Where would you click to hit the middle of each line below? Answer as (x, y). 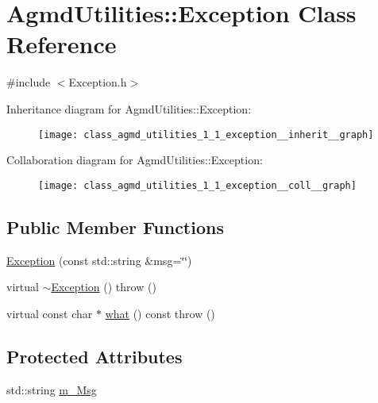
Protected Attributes (94, 356)
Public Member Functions (115, 226)
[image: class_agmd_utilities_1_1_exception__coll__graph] (197, 185)
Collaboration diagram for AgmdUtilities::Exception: (135, 160)
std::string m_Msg (52, 389)
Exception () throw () (104, 287)
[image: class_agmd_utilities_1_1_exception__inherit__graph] (206, 134)
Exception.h (98, 82)
